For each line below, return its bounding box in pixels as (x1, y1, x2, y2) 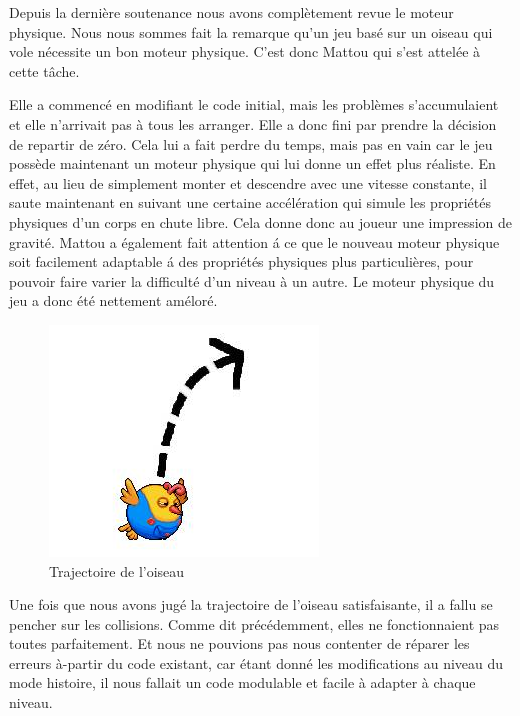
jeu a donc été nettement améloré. (9, 290, 218, 311)
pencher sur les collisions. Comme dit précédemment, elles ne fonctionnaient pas (9, 613, 500, 634)
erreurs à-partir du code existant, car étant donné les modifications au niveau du (9, 652, 504, 673)
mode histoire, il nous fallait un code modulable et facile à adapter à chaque (9, 672, 476, 693)
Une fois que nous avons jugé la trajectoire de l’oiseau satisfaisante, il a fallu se (9, 594, 493, 615)
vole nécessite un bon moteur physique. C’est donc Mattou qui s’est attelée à (9, 41, 481, 62)
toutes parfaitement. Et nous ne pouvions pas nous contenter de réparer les (9, 633, 470, 654)
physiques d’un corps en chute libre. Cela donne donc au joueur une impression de (9, 211, 513, 232)
